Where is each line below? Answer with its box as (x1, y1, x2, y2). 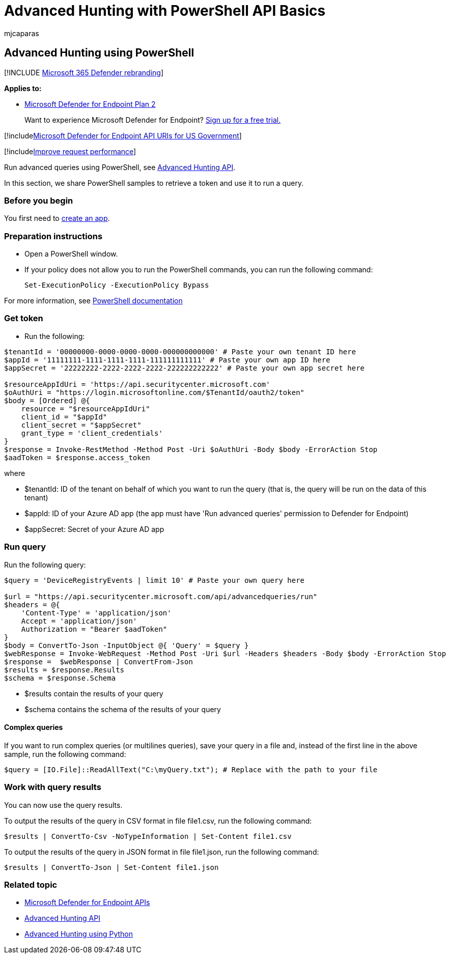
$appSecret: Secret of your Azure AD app (24, 524, 164, 533)
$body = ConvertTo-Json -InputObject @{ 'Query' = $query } (4, 641, 249, 650)
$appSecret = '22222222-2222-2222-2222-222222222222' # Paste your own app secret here (4, 363, 365, 372)
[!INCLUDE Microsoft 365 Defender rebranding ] (4, 68, 164, 77)
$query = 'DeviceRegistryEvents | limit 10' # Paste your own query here (4, 576, 305, 584)
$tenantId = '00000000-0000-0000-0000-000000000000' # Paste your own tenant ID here (4, 347, 356, 356)
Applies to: (4, 83, 42, 93)
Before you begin (4, 195, 73, 206)
